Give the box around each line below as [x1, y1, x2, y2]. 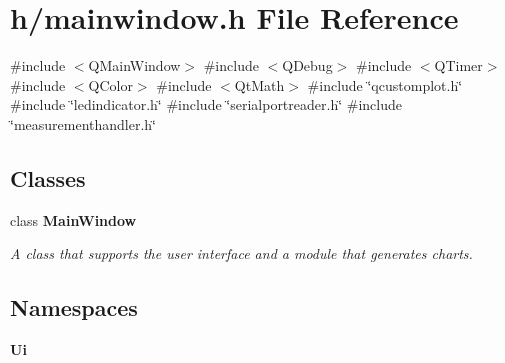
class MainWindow [10, 209, 137, 230]
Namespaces [10, 292, 138, 323]
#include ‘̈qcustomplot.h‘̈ [307, 74, 463, 95]
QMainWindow [88, 55, 181, 76]
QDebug [282, 55, 333, 76]
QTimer [434, 55, 483, 76]
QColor [88, 74, 133, 95]
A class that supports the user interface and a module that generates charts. [10, 243, 473, 264]
